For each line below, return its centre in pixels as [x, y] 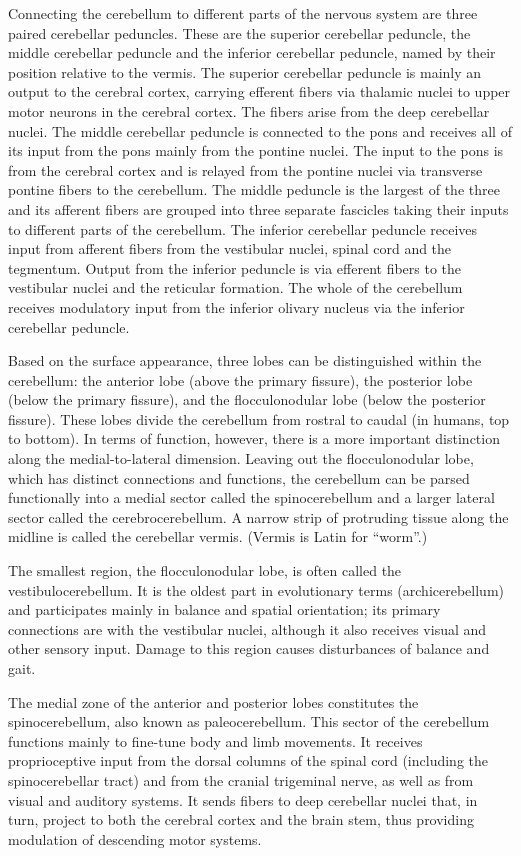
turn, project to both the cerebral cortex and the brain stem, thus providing [241, 819]
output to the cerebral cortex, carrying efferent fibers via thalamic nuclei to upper [259, 91]
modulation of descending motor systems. [135, 838]
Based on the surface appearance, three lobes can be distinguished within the [245, 360]
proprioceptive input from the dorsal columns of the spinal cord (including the [248, 760]
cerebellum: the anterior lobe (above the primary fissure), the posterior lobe [240, 379]
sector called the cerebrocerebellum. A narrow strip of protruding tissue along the [258, 516]
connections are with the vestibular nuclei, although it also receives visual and [247, 628]
